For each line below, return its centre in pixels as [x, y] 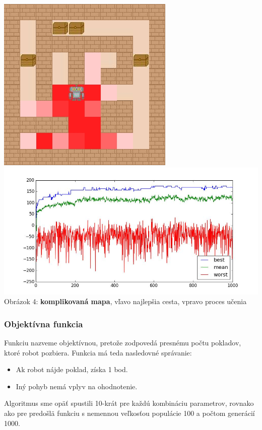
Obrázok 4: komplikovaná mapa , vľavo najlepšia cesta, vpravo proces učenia [125, 301]
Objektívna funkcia [44, 324]
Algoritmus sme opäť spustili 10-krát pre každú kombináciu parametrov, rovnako [129, 403]
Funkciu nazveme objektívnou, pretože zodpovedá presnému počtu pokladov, [123, 342]
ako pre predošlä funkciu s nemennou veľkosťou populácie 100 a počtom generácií [129, 413]
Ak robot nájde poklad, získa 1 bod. [72, 369]
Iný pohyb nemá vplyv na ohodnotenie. [77, 386]
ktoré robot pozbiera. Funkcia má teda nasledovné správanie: [98, 352]
